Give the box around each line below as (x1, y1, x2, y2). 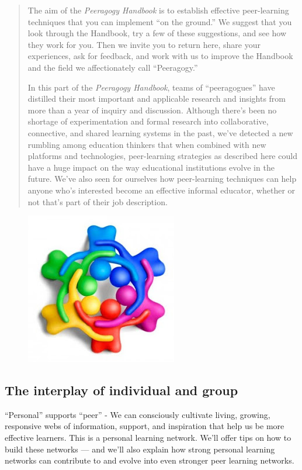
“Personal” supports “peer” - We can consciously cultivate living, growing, (5, 408, 270, 420)
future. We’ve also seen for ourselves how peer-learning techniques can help (27, 172, 297, 185)
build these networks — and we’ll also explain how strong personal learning (5, 443, 275, 455)
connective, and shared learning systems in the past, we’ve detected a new (27, 126, 293, 139)
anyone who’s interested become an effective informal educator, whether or (27, 184, 296, 196)
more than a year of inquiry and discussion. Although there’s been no (27, 103, 277, 116)
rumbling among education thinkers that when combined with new (27, 138, 266, 150)
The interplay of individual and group (5, 381, 238, 399)
